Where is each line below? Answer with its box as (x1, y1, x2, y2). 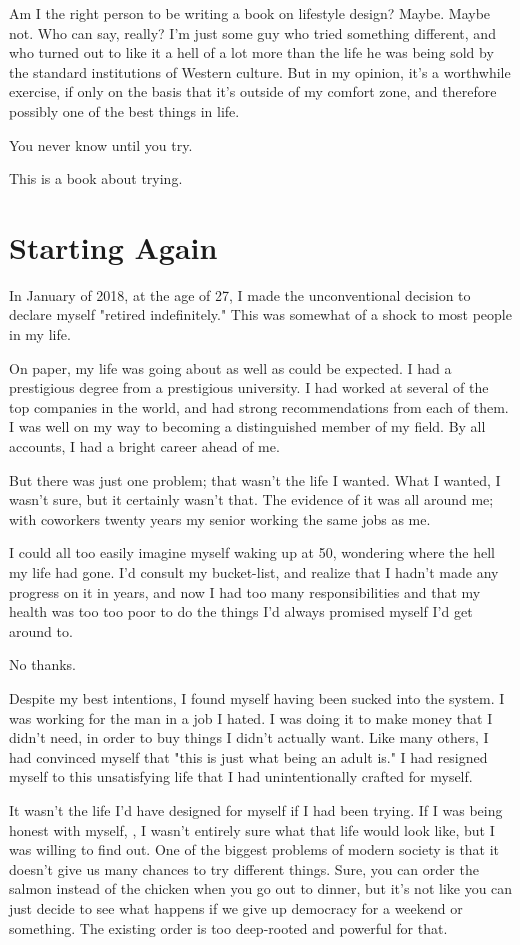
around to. (9, 620, 73, 641)
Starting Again (9, 226, 218, 267)
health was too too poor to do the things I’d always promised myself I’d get (9, 601, 473, 622)
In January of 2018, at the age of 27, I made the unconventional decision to (9, 284, 471, 305)
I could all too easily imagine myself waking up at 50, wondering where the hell (9, 542, 495, 563)
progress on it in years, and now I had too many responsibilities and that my (9, 581, 481, 602)
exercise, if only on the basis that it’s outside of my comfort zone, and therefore (9, 81, 497, 102)
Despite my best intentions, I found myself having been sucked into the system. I (9, 687, 505, 708)
